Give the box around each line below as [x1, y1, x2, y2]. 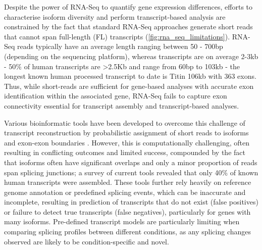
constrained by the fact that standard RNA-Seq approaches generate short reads [4, 21, 253, 32]
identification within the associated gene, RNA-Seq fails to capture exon [4, 90, 227, 101]
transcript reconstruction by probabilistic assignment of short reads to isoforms [4, 127, 249, 138]
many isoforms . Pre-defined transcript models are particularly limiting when [4, 216, 240, 227]
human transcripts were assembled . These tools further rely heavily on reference [4, 177, 251, 187]
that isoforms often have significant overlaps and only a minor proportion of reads [4, 157, 257, 167]
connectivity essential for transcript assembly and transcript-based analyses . [4, 100, 239, 111]
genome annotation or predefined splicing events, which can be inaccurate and [4, 186, 246, 197]
